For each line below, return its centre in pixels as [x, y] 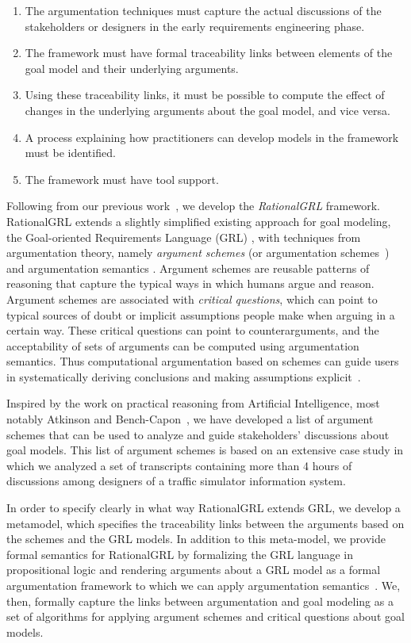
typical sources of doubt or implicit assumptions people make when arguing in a [201, 314]
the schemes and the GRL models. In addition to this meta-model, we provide [196, 539]
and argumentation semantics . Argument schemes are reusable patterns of [188, 268]
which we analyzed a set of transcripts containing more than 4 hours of [179, 465]
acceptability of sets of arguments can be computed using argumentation [183, 345]
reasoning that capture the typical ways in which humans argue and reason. [190, 283]
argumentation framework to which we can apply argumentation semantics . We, [204, 585]
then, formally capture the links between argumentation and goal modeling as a [200, 601]
